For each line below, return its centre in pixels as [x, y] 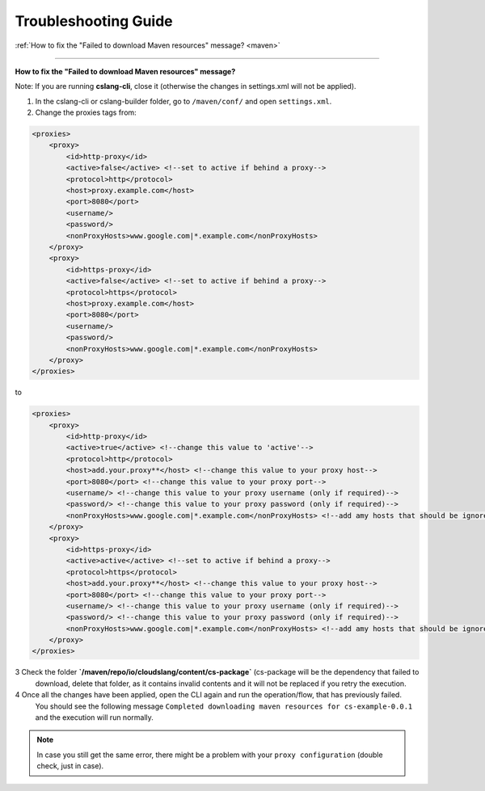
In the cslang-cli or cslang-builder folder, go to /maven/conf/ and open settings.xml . [183, 101]
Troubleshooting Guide [94, 21]
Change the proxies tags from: [86, 112]
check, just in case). [70, 766]
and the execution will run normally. [94, 717]
